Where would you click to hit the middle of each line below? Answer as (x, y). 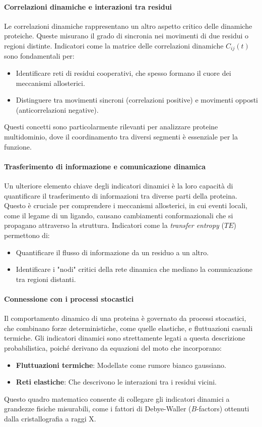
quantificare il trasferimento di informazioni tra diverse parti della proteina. (121, 195)
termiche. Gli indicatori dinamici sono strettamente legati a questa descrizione (125, 338)
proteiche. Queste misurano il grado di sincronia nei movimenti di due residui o (126, 36)
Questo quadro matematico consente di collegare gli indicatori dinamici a (117, 398)
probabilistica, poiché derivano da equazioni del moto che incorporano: (113, 347)
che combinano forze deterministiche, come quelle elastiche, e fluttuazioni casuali (128, 328)
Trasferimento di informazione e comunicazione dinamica (105, 166)
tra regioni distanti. (46, 279)
